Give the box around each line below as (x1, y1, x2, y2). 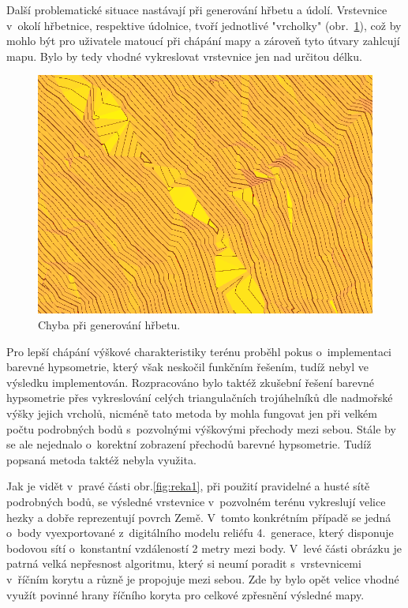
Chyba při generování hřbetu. (38, 317, 181, 333)
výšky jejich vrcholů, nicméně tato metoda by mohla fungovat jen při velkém (6, 405, 377, 422)
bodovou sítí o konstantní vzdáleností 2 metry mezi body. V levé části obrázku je (6, 539, 402, 556)
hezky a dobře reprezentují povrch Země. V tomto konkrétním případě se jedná (6, 509, 391, 525)
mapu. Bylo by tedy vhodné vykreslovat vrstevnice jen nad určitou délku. (6, 47, 362, 64)
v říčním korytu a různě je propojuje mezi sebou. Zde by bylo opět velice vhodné (6, 570, 399, 587)
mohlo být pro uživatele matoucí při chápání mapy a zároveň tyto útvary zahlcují (6, 32, 400, 49)
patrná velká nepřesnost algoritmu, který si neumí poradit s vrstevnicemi (6, 555, 361, 572)
